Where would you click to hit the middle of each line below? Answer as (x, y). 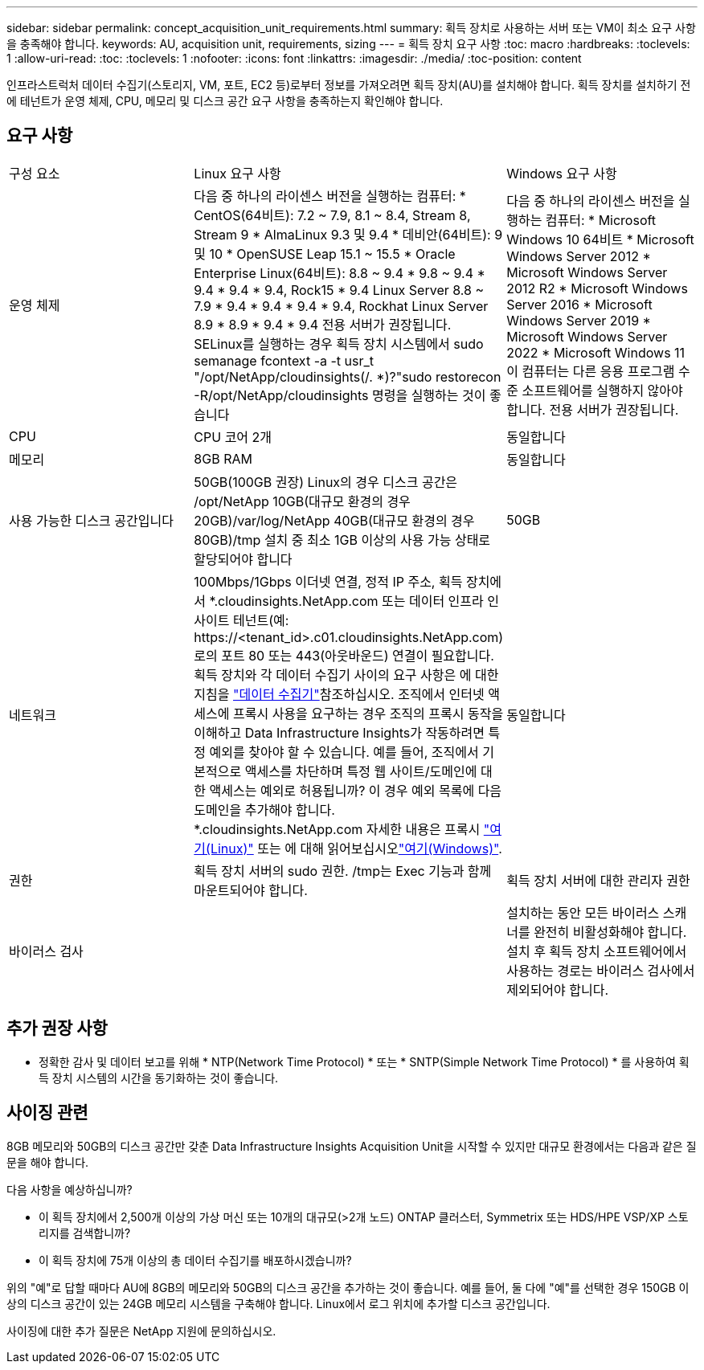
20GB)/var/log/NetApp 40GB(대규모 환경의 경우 (334, 520)
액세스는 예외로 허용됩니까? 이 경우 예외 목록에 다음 (356, 790)
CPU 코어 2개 (233, 437)
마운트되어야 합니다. (251, 890)
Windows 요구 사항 (562, 173)
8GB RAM (223, 458)
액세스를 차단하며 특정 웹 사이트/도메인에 (361, 771)
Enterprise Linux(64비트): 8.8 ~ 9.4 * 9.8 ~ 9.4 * (340, 273)
